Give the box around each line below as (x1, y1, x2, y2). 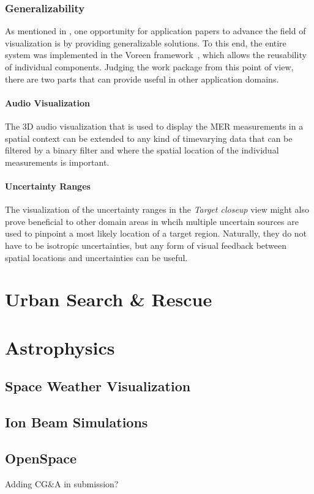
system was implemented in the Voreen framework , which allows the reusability (5, 48, 307, 61)
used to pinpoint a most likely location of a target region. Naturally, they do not (5, 227, 307, 240)
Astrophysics (5, 334, 115, 359)
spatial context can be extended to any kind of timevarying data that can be (5, 131, 293, 144)
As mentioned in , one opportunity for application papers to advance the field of (5, 24, 306, 37)
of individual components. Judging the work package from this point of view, (5, 61, 294, 73)
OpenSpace (5, 448, 77, 467)
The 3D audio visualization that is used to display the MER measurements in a (5, 119, 304, 132)
